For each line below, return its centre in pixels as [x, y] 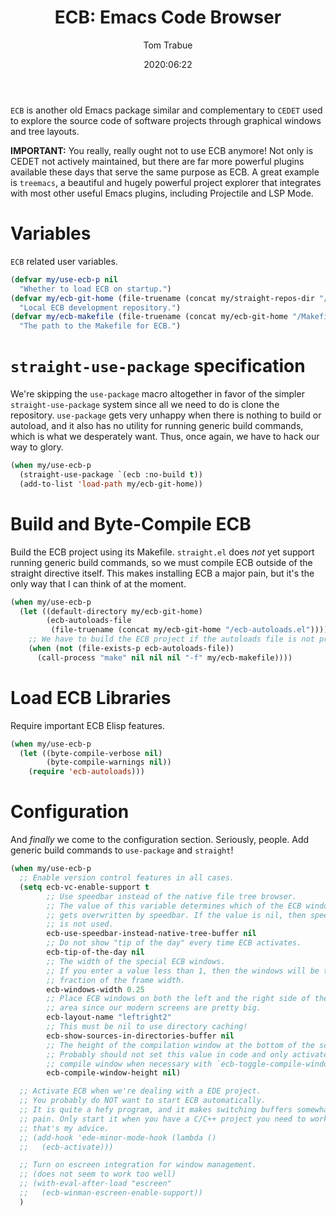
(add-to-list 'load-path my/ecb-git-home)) [111, 484]
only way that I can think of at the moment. [98, 583]
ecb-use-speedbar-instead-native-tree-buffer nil [151, 934]
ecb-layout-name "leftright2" [109, 1017]
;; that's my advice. [64, 1128]
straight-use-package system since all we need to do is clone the [145, 405]
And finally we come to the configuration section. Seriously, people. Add [160, 840]
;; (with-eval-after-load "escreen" [95, 1184]
